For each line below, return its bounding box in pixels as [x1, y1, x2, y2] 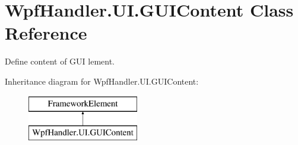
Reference [5, 21, 87, 45]
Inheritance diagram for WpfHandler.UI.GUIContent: [5, 75, 199, 87]
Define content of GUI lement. [5, 55, 115, 67]
